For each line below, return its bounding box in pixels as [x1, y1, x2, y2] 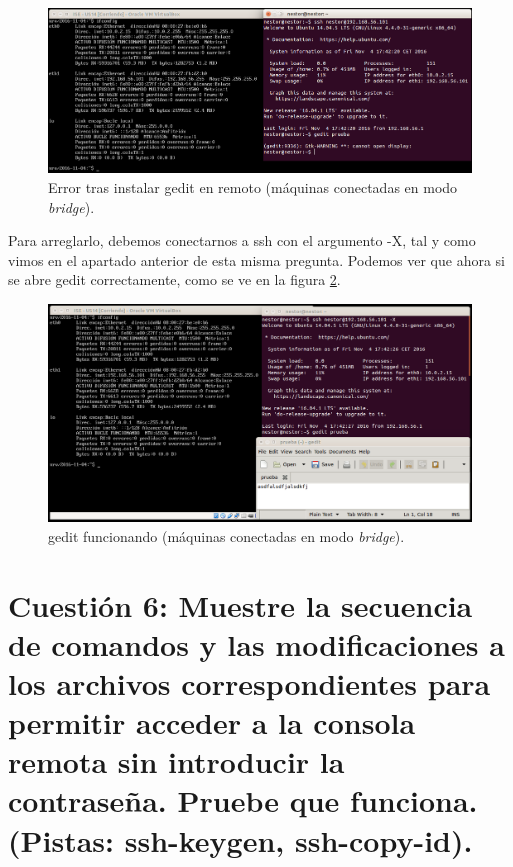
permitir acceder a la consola [8, 702, 416, 743]
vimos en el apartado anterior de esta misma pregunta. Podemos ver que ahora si [8, 249, 505, 270]
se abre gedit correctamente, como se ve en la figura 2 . [8, 269, 341, 290]
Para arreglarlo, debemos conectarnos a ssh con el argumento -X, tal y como [8, 230, 476, 251]
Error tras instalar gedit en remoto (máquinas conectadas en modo [48, 176, 458, 197]
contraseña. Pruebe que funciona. [8, 780, 478, 821]
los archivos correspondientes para [8, 662, 491, 703]
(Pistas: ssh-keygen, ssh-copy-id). [8, 819, 473, 860]
